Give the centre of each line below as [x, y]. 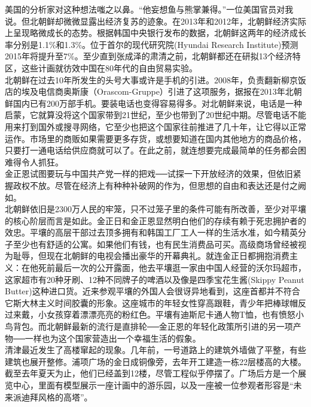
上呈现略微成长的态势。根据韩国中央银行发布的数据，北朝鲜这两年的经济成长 [155, 33]
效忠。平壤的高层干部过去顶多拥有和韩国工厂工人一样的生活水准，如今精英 [151, 232]
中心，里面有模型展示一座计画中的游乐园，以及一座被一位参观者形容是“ [153, 385]
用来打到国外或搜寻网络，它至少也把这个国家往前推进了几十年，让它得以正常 [155, 126]
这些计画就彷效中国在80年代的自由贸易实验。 [109, 67]
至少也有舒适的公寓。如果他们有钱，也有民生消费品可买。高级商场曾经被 [155, 244]
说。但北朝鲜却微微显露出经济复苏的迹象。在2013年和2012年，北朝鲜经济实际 [155, 21]
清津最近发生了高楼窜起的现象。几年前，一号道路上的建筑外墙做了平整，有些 [155, 350]
